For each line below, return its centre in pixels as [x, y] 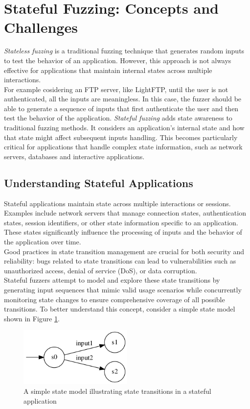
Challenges [41, 27]
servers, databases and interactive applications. [74, 156]
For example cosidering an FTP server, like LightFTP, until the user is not [116, 89]
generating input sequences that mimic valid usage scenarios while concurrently [123, 289]
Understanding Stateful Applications [99, 182]
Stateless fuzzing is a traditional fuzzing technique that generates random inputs [124, 51]
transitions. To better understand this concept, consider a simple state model [120, 309]
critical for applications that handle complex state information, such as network [123, 147]
